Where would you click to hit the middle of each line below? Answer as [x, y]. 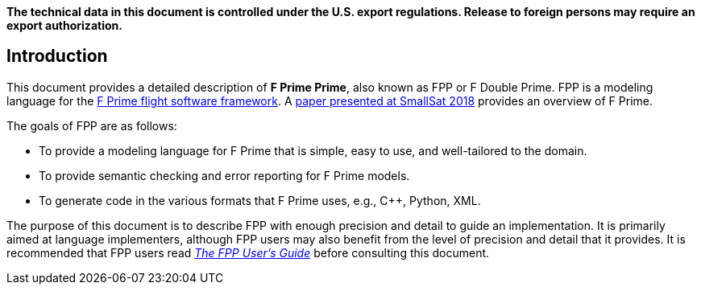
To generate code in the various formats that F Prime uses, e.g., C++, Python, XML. [260, 200]
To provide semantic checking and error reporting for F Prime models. [224, 175]
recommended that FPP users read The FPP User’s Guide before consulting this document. [248, 252]
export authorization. [64, 25]
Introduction [57, 56]
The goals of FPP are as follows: [92, 125]
